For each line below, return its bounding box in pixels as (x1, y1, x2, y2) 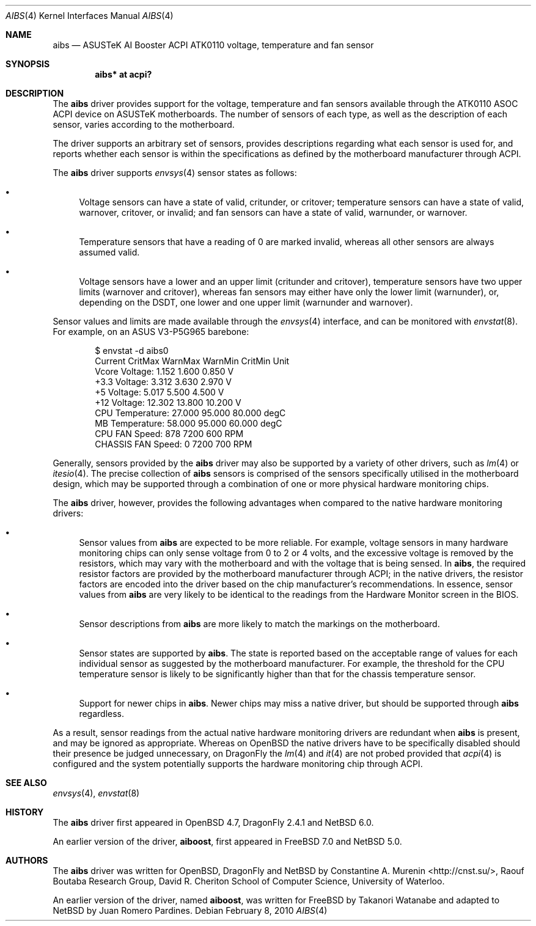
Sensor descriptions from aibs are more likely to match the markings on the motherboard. (79, 619, 440, 629)
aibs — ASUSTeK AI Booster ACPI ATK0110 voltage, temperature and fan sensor (53, 40, 374, 50)
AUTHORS (6, 855, 48, 865)
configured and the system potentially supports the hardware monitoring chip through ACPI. (53, 759, 423, 769)
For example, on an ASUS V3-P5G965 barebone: (53, 326, 249, 337)
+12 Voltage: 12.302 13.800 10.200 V (95, 397, 241, 408)
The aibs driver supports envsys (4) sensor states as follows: (53, 167, 297, 178)
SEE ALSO (6, 777, 47, 788)
